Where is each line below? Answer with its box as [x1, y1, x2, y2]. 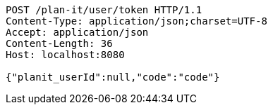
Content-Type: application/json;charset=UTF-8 [6, 15, 267, 27]
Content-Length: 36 [6, 38, 113, 49]
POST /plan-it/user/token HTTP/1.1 [6, 4, 202, 15]
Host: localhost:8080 [6, 49, 125, 60]
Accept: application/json [6, 27, 149, 38]
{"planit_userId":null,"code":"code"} [6, 71, 220, 83]
